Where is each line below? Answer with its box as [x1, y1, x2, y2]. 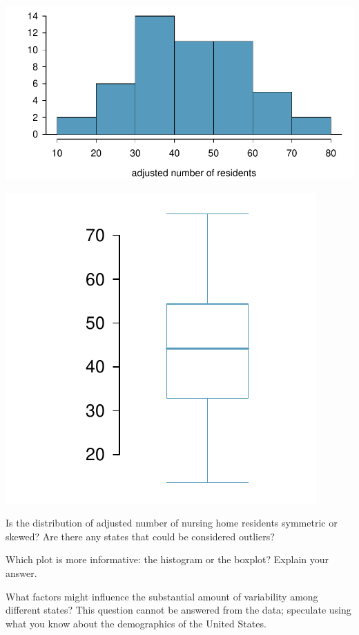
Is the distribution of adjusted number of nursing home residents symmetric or [6, 515, 338, 530]
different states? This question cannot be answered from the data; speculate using [6, 603, 351, 617]
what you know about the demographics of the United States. [6, 616, 266, 630]
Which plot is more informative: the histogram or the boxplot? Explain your [6, 552, 329, 567]
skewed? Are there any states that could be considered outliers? [6, 529, 275, 543]
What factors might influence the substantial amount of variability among [6, 589, 318, 603]
